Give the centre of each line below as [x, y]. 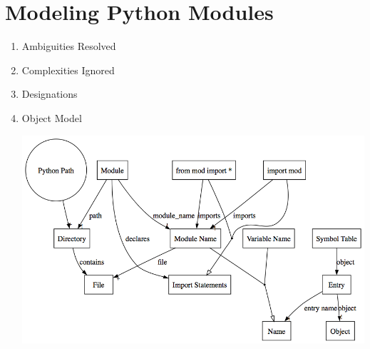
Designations [50, 94]
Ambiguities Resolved [69, 46]
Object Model [52, 117]
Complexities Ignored [68, 70]
